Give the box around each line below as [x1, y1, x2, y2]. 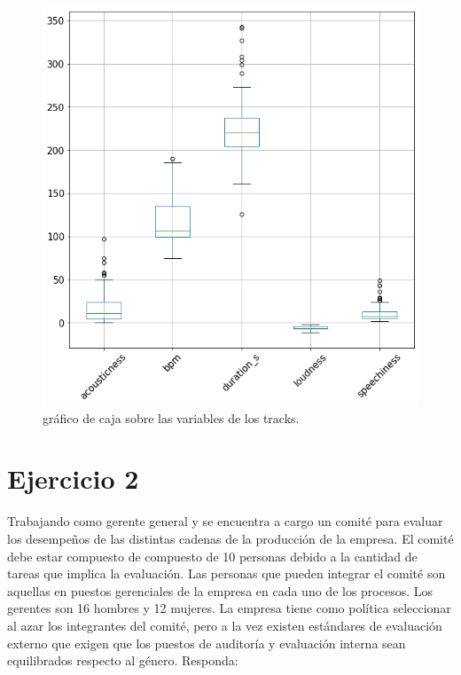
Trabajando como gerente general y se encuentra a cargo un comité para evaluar [7, 512, 443, 530]
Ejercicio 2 [7, 460, 139, 497]
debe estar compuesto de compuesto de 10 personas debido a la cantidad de [7, 546, 418, 565]
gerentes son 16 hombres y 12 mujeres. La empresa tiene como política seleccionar [7, 599, 451, 617]
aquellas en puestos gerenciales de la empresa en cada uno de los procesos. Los [7, 581, 434, 600]
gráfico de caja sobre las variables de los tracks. [43, 408, 300, 427]
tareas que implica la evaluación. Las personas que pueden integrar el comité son [7, 564, 446, 583]
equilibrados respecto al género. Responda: [7, 651, 238, 670]
